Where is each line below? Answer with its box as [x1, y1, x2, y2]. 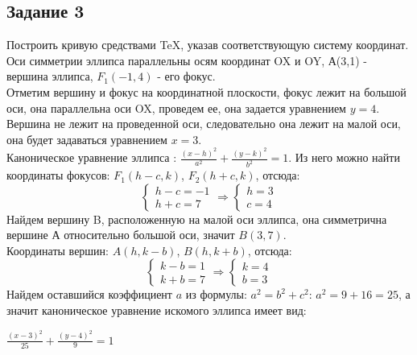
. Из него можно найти [288, 149, 400, 166]
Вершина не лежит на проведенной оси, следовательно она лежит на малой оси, [6, 115, 401, 132]
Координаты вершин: [6, 241, 109, 258]
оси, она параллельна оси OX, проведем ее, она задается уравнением [6, 99, 346, 116]
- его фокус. [157, 68, 216, 85]
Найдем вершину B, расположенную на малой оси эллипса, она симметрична [6, 210, 387, 227]
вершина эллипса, [6, 68, 93, 85]
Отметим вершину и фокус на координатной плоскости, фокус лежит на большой [6, 83, 407, 100]
